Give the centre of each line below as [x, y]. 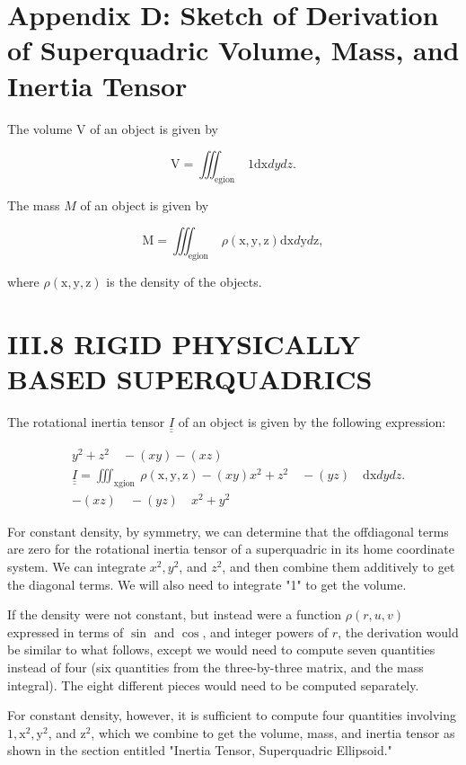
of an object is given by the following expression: [312, 422]
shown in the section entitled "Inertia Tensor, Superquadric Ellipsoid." [200, 750]
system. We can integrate [77, 566]
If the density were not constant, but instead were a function [175, 614]
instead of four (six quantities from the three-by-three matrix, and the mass [215, 667]
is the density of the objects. [184, 282]
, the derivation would [398, 632]
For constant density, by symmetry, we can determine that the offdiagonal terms [228, 531]
